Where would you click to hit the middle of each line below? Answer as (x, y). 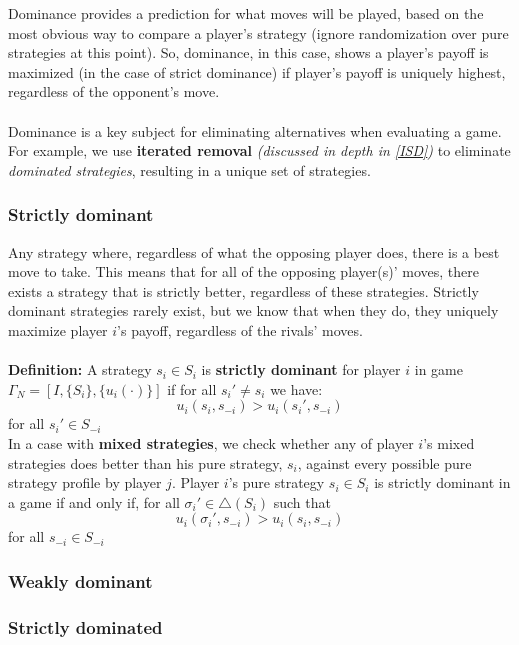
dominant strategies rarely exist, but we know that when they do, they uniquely (253, 310)
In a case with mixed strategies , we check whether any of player (211, 442)
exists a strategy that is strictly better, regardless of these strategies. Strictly (243, 290)
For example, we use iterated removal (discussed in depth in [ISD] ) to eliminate (259, 150)
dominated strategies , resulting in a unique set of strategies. (189, 169)
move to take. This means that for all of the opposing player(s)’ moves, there (244, 271)
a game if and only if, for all (94, 501)
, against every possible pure (384, 462)
